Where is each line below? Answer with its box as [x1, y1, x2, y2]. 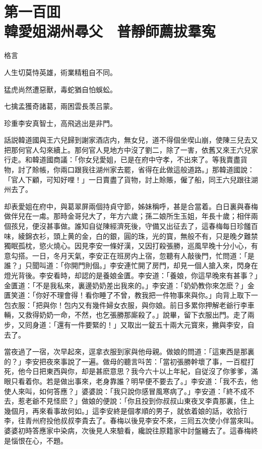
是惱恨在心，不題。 [4, 435, 68, 445]
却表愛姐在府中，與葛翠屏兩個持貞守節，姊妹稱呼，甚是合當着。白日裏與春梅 [4, 201, 258, 211]
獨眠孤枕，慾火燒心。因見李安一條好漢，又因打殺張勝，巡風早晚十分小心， [4, 240, 251, 251]
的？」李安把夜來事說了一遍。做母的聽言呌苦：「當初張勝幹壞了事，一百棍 [4, 356, 247, 366]
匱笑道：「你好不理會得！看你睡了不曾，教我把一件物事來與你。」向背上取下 [4, 290, 251, 300]
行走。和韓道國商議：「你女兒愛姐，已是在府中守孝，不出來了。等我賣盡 [4, 154, 240, 165]
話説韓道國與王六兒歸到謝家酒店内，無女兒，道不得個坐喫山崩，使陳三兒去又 [4, 135, 258, 145]
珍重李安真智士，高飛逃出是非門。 [4, 117, 117, 128]
